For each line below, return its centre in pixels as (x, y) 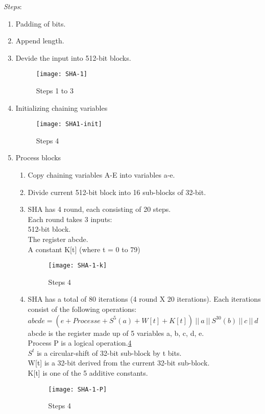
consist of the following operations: (82, 309)
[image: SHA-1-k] (78, 266)
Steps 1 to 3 (55, 91)
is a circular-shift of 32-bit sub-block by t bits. (109, 352)
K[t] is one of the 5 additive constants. (88, 373)
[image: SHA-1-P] (78, 389)
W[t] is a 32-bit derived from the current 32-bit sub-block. (119, 363)
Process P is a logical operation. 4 (80, 343)
